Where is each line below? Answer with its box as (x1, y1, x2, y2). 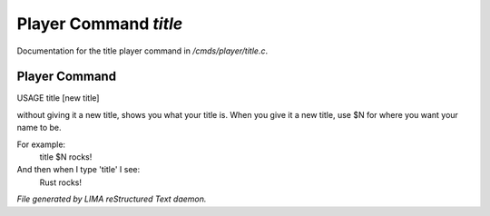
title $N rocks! (39, 152, 93, 162)
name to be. (16, 123, 63, 133)
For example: (16, 139, 66, 150)
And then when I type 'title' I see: (16, 164, 141, 175)
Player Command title (16, 14, 183, 34)
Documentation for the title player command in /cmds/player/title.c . (16, 45, 268, 56)
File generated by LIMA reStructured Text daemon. (16, 193, 207, 204)
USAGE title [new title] (16, 93, 100, 103)
